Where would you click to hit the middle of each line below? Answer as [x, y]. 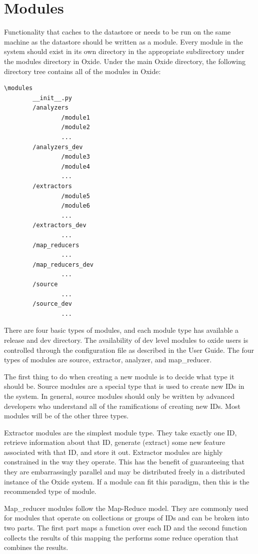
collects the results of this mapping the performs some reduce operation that [121, 537]
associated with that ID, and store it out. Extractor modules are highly [113, 452]
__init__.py [52, 98]
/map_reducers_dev [63, 264]
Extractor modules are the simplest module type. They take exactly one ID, [120, 432]
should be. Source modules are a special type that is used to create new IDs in [124, 386]
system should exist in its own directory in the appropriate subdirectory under [124, 51]
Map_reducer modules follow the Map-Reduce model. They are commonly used [126, 508]
